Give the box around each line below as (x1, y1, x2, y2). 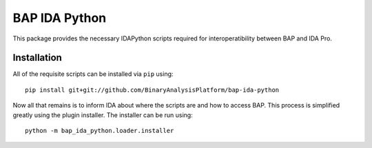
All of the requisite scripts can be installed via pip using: (12, 70, 174, 78)
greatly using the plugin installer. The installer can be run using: (12, 110, 193, 119)
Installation (12, 52, 62, 64)
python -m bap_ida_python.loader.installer (25, 127, 174, 135)
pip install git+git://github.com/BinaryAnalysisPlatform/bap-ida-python (25, 86, 280, 94)
